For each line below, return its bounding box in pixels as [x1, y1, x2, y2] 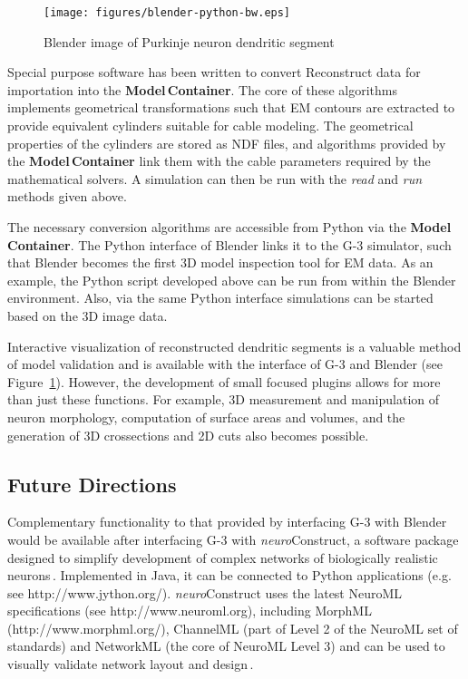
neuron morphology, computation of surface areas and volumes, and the [7, 407, 405, 426]
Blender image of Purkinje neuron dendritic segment [44, 32, 335, 51]
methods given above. [7, 187, 127, 206]
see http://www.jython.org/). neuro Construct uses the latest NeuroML [7, 583, 403, 602]
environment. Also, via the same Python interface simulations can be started [7, 288, 434, 307]
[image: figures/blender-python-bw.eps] [44, 6, 291, 19]
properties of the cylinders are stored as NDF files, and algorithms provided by [7, 133, 446, 152]
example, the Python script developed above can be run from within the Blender [7, 270, 456, 289]
